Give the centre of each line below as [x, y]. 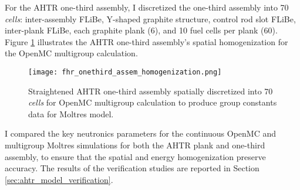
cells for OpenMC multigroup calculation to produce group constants [153, 102]
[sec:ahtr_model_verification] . [59, 179]
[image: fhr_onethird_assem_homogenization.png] [125, 72]
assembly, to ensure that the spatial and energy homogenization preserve [135, 156]
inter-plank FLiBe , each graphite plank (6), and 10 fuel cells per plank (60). [141, 30]
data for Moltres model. [71, 113]
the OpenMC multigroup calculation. [71, 53]
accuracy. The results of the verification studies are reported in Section [132, 168]
